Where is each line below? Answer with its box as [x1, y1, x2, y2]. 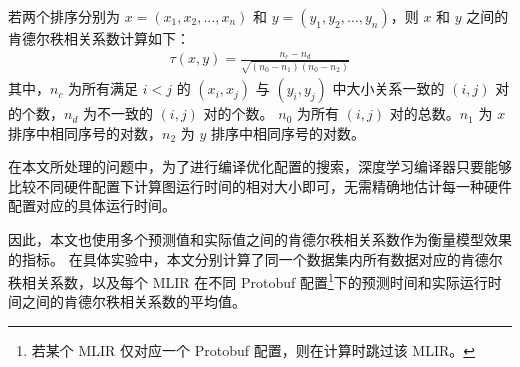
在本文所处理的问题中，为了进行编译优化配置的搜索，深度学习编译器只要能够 [8, 156, 512, 177]
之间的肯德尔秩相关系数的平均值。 [21, 291, 246, 312]
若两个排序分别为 [8, 6, 120, 26]
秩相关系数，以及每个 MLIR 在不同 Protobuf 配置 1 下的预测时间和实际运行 [8, 269, 488, 292]
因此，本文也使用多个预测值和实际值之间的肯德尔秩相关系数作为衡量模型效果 [8, 229, 512, 250]
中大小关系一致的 [332, 78, 445, 99]
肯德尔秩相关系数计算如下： [8, 28, 190, 48]
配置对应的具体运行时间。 [8, 195, 176, 216]
